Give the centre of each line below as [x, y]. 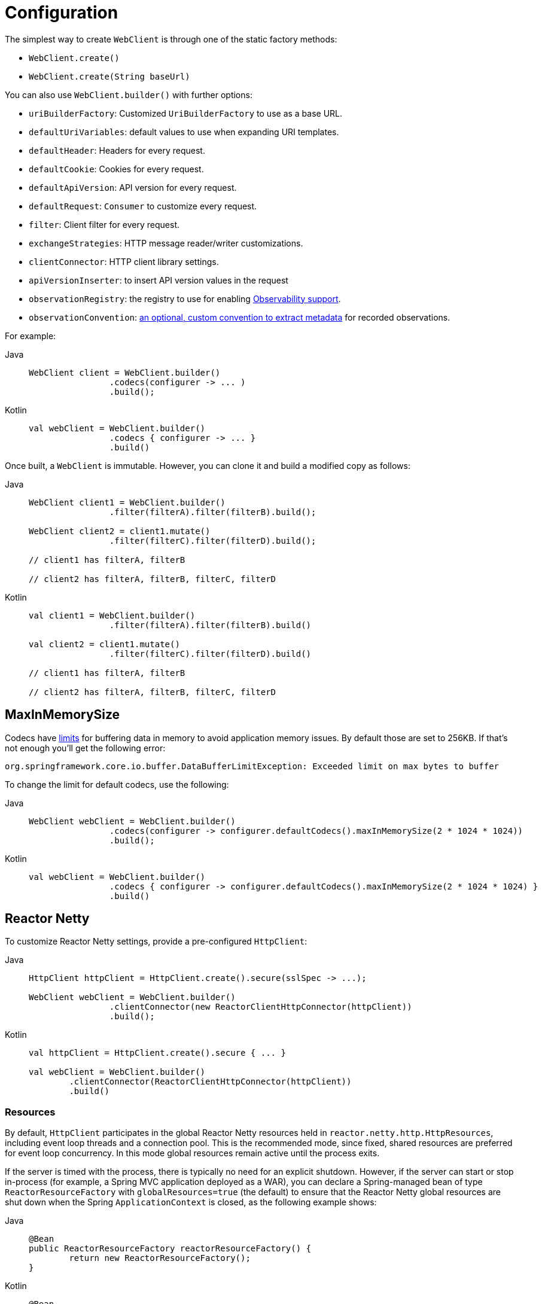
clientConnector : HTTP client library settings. [124, 261]
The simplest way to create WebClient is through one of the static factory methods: [171, 39]
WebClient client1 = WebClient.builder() [127, 502]
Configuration [62, 13]
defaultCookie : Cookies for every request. [116, 169]
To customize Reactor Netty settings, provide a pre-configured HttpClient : [156, 942]
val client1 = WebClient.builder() [112, 615]
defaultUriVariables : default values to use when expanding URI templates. [184, 132]
